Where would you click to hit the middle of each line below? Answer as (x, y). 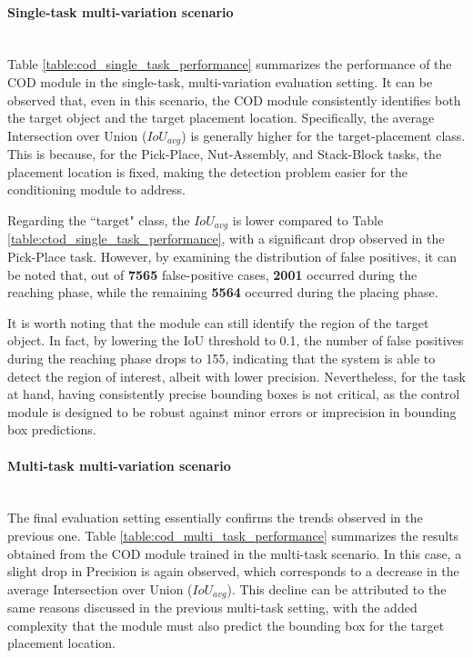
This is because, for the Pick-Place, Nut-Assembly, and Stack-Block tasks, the (225, 154)
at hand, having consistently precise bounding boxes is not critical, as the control (234, 394)
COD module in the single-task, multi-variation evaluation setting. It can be (220, 81)
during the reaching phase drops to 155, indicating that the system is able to (221, 359)
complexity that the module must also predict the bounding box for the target (226, 625)
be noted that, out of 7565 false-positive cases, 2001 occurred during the (212, 274)
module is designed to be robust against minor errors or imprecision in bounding (232, 411)
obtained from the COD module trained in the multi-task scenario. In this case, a (235, 553)
